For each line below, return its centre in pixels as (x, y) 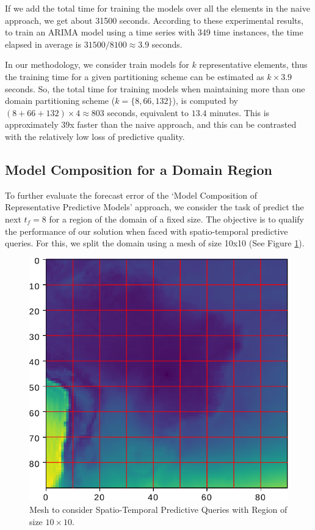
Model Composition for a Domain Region (139, 169)
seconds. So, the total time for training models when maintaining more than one (155, 88)
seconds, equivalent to (148, 112)
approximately (32, 124)
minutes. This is (240, 112)
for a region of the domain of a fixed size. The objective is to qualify (176, 219)
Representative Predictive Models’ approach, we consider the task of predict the (154, 207)
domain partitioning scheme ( (60, 101)
